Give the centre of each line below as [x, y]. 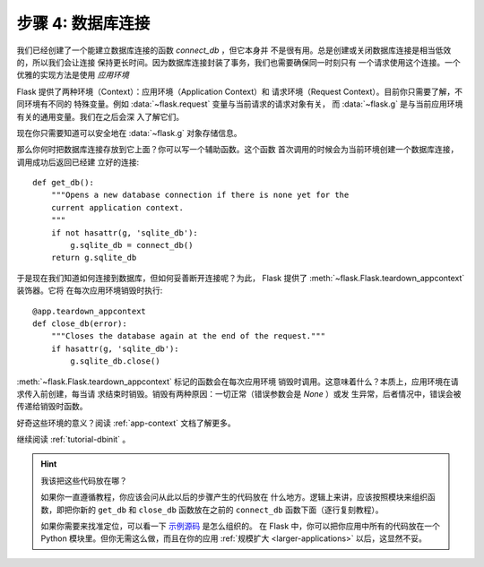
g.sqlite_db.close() [115, 361]
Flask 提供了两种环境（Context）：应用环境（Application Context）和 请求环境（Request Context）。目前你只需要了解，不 [240, 91]
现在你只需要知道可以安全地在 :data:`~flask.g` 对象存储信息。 [129, 133]
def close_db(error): [80, 323]
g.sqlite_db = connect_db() [132, 245]
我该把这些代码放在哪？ [84, 480]
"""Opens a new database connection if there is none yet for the [200, 195]
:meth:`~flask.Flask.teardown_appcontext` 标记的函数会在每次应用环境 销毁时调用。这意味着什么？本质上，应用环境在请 [238, 382]
